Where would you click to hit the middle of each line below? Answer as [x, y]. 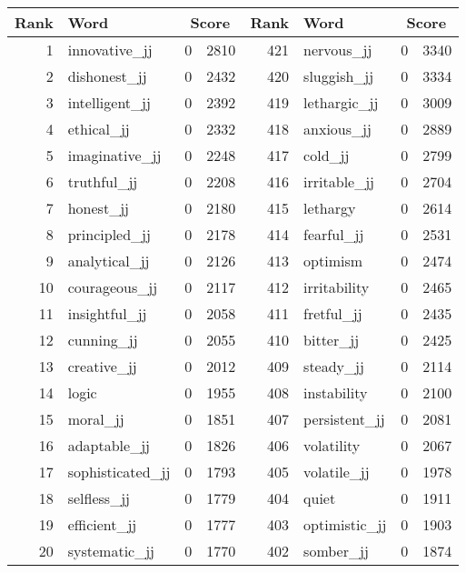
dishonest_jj [107, 76]
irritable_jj [339, 181]
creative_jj [102, 366]
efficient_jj [102, 524]
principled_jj [109, 234]
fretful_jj [333, 313]
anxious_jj [337, 129]
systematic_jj [111, 551]
